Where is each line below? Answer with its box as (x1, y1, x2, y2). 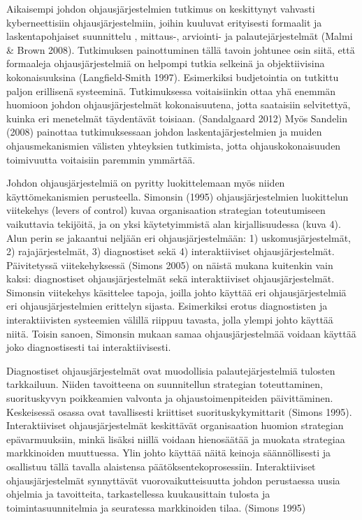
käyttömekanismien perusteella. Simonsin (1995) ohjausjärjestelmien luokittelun (6, 189, 349, 203)
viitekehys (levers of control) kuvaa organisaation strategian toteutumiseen (6, 203, 326, 217)
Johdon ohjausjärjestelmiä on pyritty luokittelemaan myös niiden (6, 175, 285, 190)
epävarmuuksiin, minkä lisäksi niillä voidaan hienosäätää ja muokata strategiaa (6, 431, 345, 446)
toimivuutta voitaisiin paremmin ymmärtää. (6, 152, 196, 166)
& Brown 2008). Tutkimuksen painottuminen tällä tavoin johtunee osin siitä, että (6, 42, 355, 57)
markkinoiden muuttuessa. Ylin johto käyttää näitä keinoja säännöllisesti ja (6, 445, 331, 460)
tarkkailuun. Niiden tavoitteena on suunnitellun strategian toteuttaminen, (6, 377, 323, 391)
